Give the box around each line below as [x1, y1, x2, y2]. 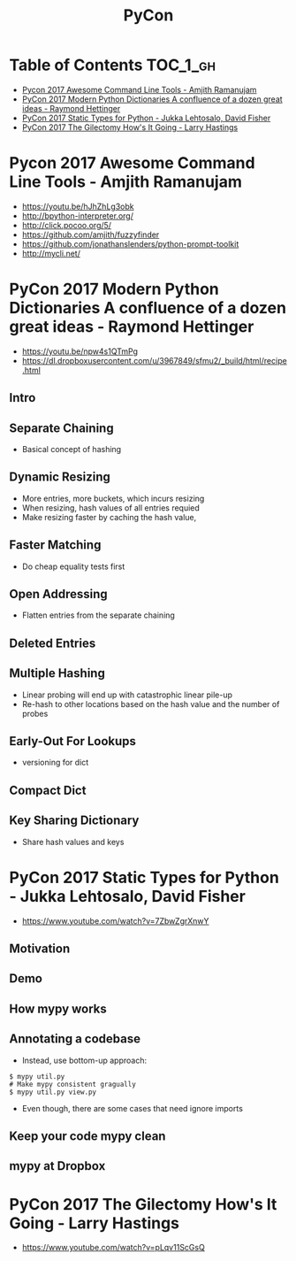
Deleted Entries [9, 635, 96, 650]
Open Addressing [9, 587, 108, 602]
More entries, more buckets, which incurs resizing [21, 493, 205, 504]
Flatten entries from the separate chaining [21, 610, 175, 620]
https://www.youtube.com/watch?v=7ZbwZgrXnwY [21, 915, 209, 926]
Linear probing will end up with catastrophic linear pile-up [21, 689, 232, 700]
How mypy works [9, 1001, 108, 1016]
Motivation [9, 942, 71, 956]
